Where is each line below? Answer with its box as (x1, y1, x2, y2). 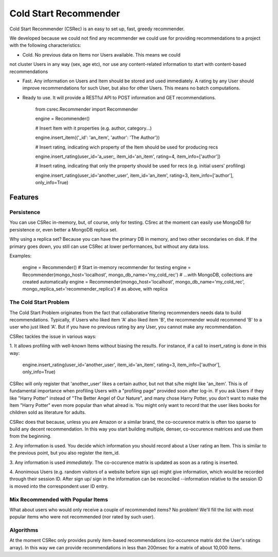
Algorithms (9, 527, 39, 534)
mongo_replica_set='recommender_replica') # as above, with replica (22, 286, 168, 292)
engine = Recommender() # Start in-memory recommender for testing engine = (22, 264, 191, 271)
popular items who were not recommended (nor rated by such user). (9, 514, 155, 520)
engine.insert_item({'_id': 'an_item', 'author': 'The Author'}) (35, 134, 160, 141)
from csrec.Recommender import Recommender (35, 106, 138, 113)
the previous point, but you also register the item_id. (9, 450, 120, 456)
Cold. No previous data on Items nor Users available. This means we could (22, 51, 181, 58)
